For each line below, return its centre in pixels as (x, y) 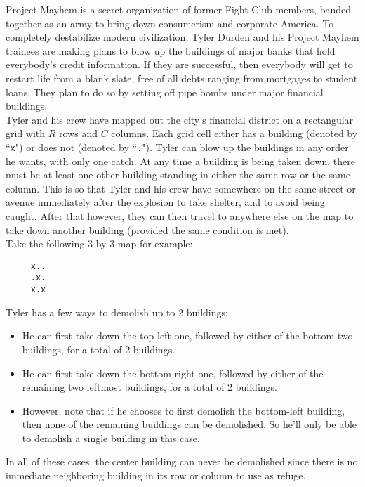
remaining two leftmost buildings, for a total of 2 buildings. (150, 387)
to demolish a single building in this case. (111, 437)
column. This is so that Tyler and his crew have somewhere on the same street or (181, 188)
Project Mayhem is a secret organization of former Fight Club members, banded (179, 9)
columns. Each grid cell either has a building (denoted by (234, 133)
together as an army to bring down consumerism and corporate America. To (170, 23)
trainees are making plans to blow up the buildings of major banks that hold (171, 50)
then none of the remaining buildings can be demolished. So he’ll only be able (190, 424)
